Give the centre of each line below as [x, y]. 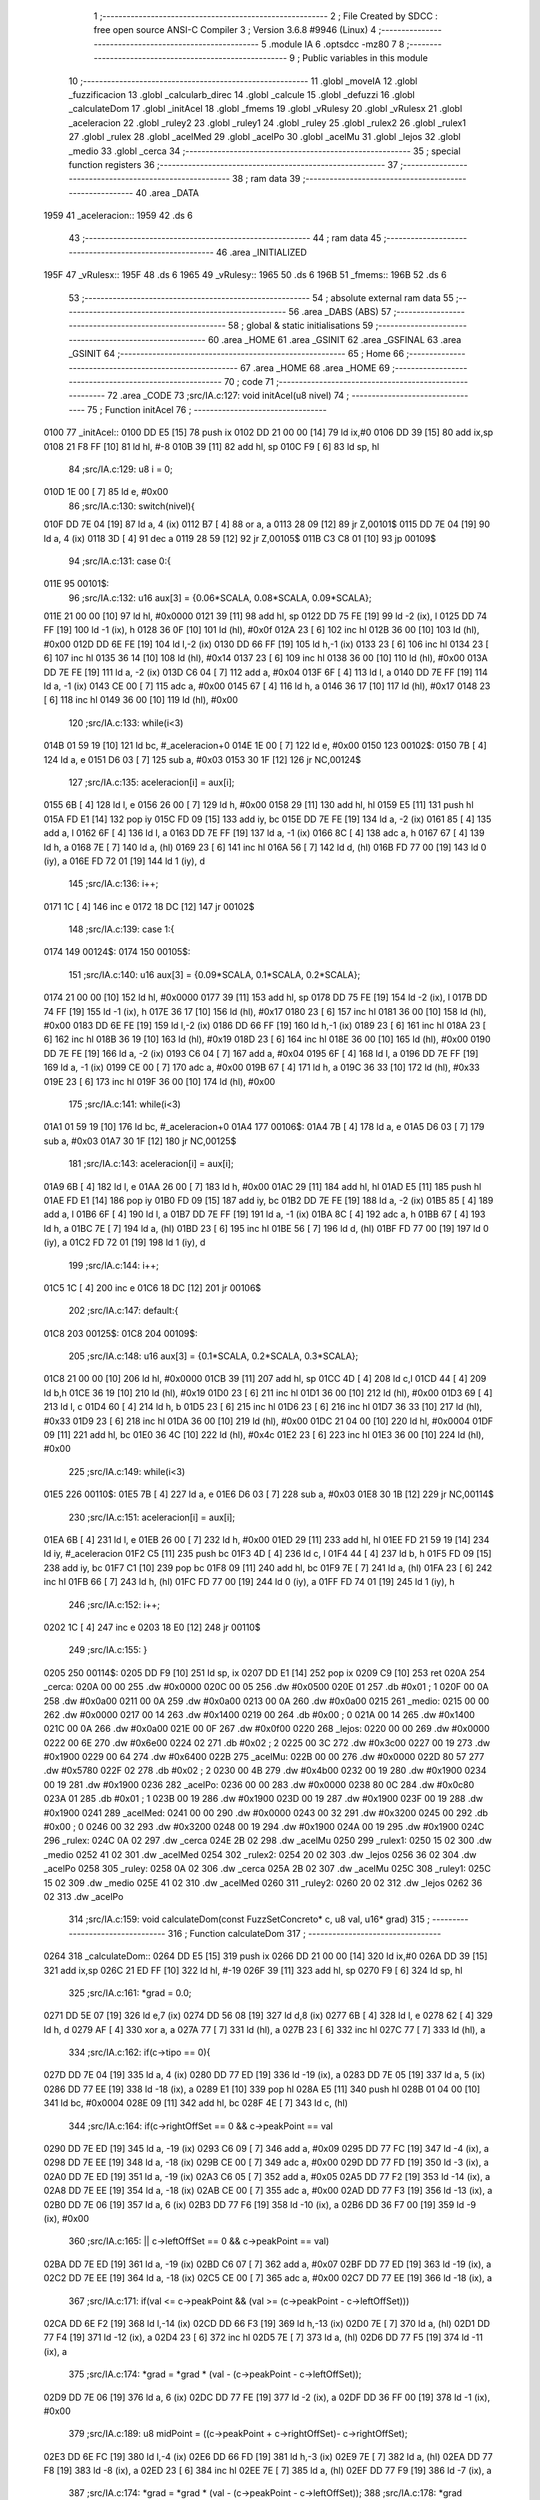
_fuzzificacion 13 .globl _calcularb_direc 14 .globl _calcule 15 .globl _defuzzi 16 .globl [241, 94]
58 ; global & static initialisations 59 [301, 326]
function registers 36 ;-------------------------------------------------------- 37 [233, 164]
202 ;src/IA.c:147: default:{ [123, 1311]
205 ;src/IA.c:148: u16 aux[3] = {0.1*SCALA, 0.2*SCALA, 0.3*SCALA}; [213, 1356]
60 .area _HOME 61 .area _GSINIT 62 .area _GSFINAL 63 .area [334, 339]
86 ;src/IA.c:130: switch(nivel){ [131, 506]
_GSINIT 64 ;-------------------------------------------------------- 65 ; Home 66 [236, 354]
